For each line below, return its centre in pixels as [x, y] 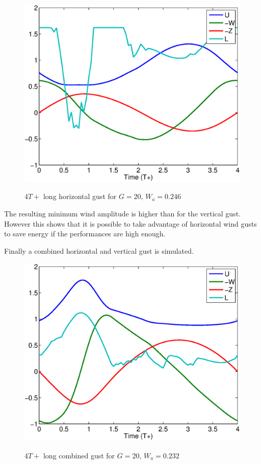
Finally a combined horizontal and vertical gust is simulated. [99, 250]
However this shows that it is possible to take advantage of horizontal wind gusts [130, 223]
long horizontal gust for [80, 196]
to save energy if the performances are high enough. [85, 234]
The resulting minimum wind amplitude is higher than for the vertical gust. [122, 213]
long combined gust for [79, 455]
